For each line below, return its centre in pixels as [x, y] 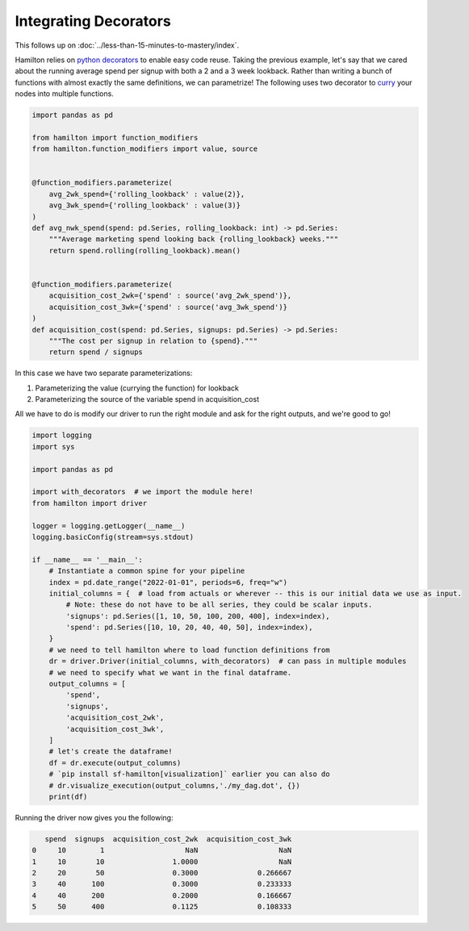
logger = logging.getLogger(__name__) [109, 526]
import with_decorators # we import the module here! [142, 492]
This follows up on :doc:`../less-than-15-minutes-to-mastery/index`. [127, 45]
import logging [62, 435]
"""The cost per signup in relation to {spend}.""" [153, 340]
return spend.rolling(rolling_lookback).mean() [145, 250]
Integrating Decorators [93, 21]
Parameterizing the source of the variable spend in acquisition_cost [147, 399]
